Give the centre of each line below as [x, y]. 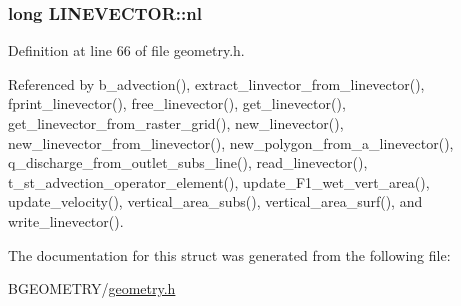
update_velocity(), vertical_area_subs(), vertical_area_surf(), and [215, 201]
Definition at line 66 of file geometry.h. [126, 50]
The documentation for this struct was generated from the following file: [229, 254]
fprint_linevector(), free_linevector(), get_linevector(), [177, 103]
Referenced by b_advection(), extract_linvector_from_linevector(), [216, 83]
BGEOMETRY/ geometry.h [92, 288]
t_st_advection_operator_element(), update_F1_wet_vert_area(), [219, 181]
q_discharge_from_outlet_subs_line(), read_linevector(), [188, 162]
